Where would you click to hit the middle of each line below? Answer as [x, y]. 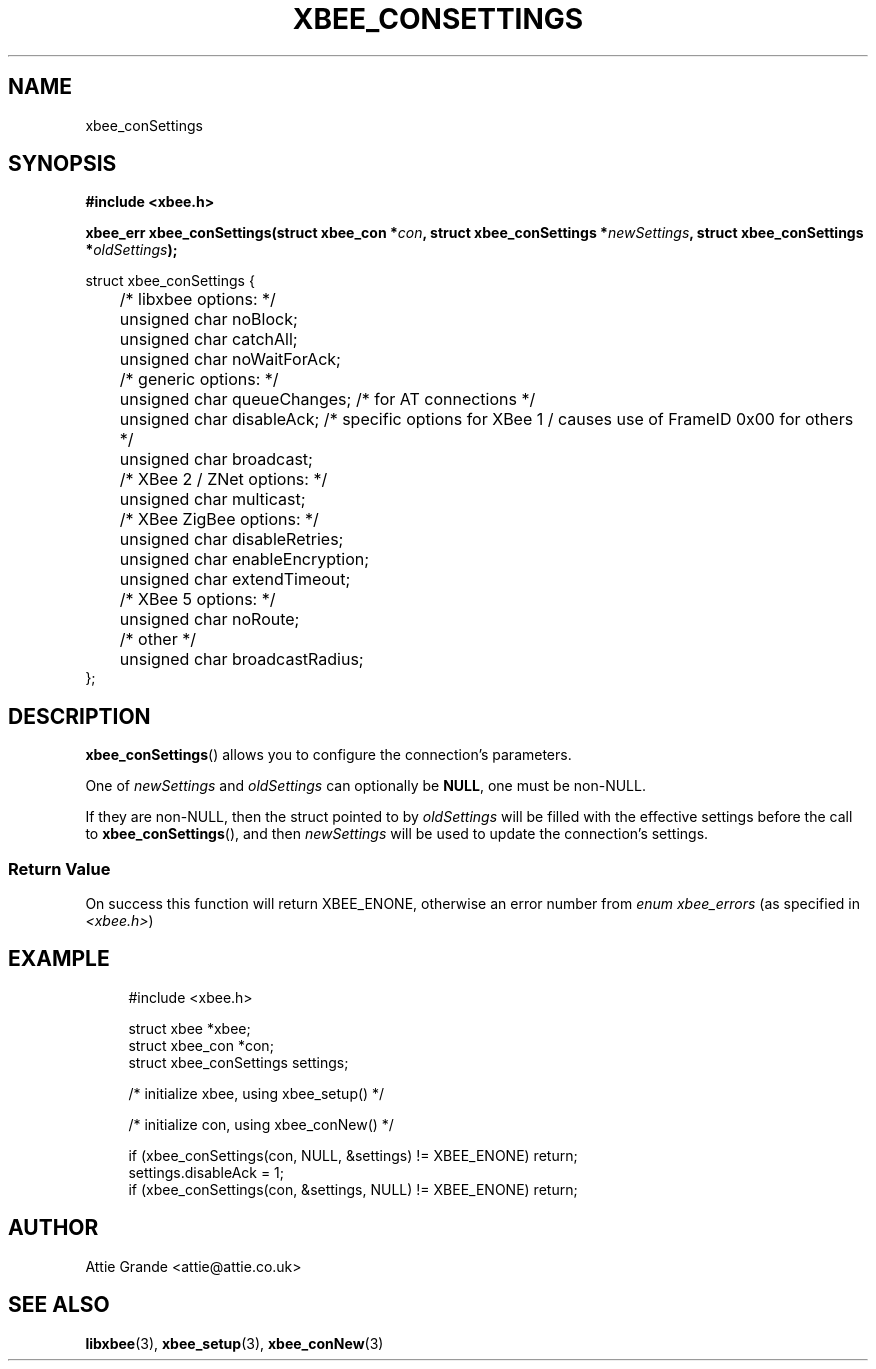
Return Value [59, 868]
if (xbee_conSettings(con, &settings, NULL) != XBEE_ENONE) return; [353, 1189]
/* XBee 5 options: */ [197, 599]
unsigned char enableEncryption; [244, 559]
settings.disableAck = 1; [206, 1172]
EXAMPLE [59, 959]
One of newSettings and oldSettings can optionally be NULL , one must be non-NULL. [365, 786]
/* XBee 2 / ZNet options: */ [223, 479]
